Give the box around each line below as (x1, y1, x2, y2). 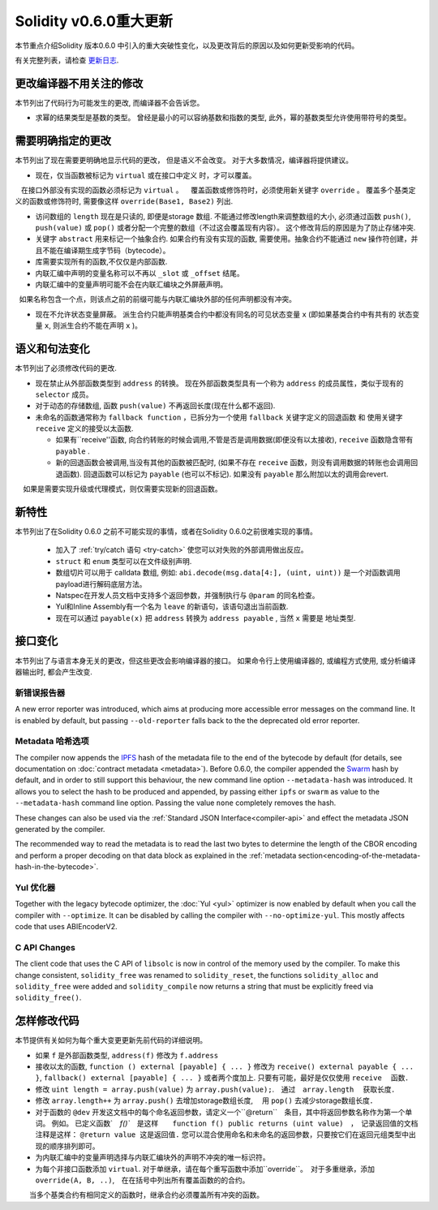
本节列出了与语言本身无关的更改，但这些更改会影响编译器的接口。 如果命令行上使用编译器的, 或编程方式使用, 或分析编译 (15, 656, 416, 665)
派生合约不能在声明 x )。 (59, 321, 142, 330)
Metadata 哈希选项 (15, 735, 89, 747)
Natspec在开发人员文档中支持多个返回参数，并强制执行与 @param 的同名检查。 (55, 590, 320, 600)
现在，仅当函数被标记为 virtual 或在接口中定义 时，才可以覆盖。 (35, 170, 256, 180)
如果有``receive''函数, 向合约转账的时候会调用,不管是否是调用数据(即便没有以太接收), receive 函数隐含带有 (55, 435, 414, 445)
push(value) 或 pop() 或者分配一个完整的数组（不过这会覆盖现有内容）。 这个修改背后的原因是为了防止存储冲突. (35, 223, 416, 233)
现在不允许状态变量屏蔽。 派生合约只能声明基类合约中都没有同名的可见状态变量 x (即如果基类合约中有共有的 (35, 309, 397, 319)
